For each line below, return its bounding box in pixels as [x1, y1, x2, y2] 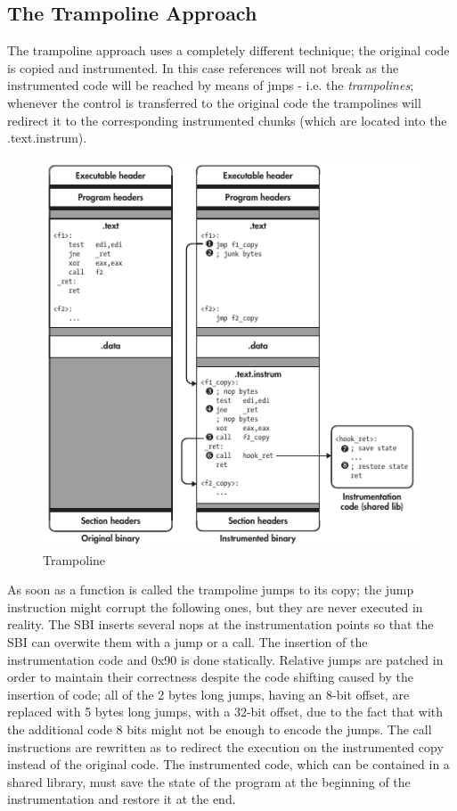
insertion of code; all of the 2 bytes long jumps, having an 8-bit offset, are [7, 684, 410, 703]
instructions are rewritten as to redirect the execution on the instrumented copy [7, 737, 444, 756]
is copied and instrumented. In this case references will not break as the [7, 58, 399, 77]
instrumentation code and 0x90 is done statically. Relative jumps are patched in [7, 650, 444, 668]
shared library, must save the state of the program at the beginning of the [7, 772, 411, 791]
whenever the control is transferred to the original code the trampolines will [7, 93, 421, 111]
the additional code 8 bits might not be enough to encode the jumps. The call [7, 719, 432, 738]
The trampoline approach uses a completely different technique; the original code [7, 41, 450, 60]
